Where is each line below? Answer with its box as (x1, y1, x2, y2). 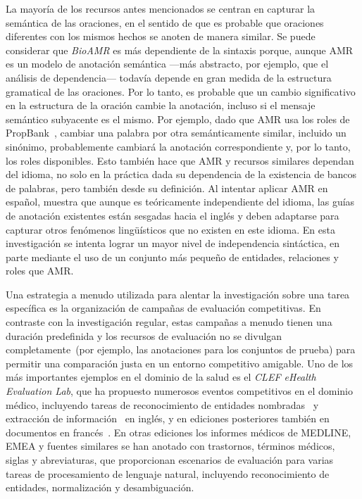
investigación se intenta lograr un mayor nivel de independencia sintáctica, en (6, 236, 340, 251)
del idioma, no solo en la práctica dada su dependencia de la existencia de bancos (6, 167, 357, 182)
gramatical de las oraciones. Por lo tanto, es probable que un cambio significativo (6, 84, 356, 99)
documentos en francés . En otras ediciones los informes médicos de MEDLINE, (6, 424, 351, 439)
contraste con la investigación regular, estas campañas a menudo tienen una (6, 315, 332, 329)
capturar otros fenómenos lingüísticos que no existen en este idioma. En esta (6, 222, 335, 236)
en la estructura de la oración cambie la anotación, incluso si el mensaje (6, 98, 316, 113)
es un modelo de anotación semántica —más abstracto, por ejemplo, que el (6, 56, 329, 71)
